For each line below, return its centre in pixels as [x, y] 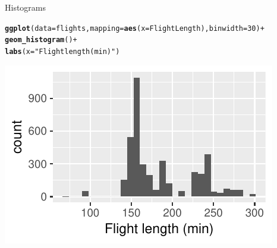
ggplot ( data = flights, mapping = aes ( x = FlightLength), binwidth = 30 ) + [135, 28]
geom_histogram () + [41, 40]
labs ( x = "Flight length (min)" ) [62, 51]
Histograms [26, 7]
